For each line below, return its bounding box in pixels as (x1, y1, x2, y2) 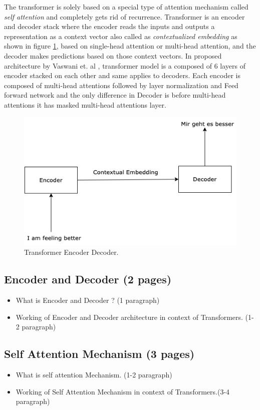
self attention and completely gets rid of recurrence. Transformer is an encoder (4, 11, 245, 22)
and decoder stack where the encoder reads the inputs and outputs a (4, 21, 215, 32)
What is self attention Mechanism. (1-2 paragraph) (16, 369, 172, 380)
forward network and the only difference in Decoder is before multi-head (4, 90, 226, 100)
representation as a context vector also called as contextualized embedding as (4, 31, 237, 41)
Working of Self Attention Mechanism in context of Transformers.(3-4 (16, 386, 230, 396)
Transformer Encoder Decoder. (24, 247, 119, 257)
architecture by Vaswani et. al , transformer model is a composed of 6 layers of (4, 60, 246, 71)
